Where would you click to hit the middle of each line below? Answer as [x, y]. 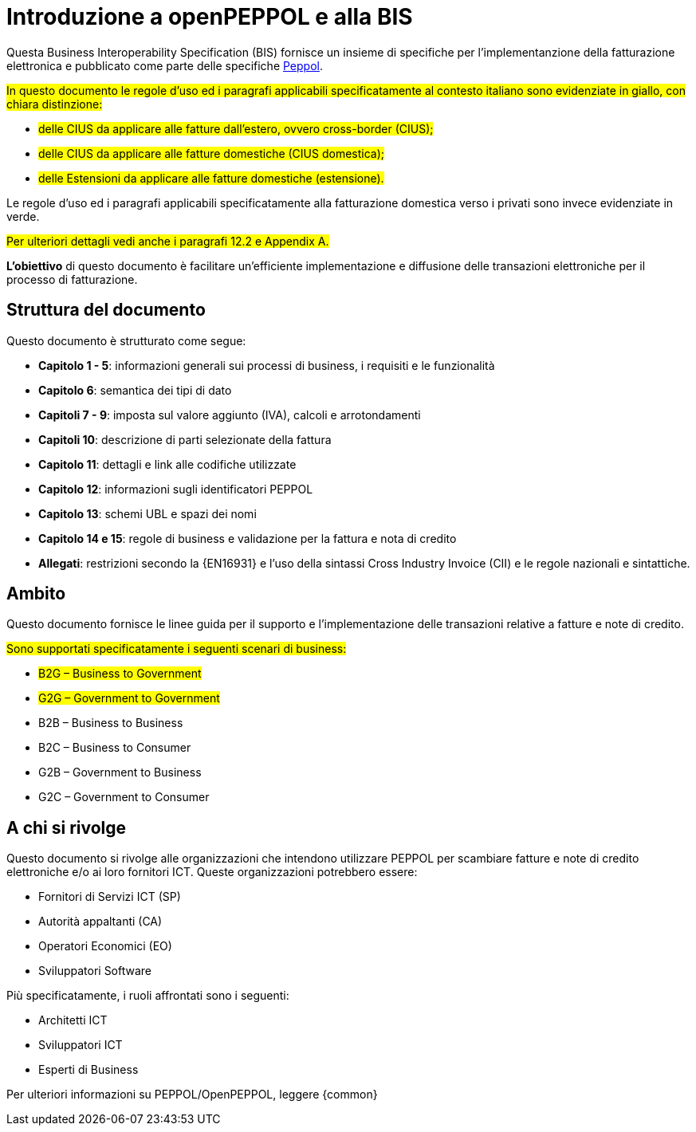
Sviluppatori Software [95, 971]
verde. [23, 216]
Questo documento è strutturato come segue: [126, 340]
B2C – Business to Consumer [115, 748]
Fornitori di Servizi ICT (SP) [110, 897]
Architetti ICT [73, 1020]
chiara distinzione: [55, 104]
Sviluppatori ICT [81, 1045]
